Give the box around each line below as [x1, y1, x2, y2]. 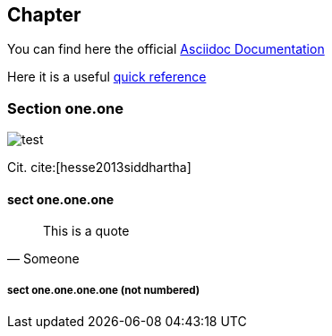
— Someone [7, 251, 80, 267]
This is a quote [43, 223, 130, 239]
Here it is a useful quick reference [7, 69, 207, 85]
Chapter [7, 4, 81, 26]
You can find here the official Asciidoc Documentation [7, 41, 325, 57]
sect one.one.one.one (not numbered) [7, 283, 200, 297]
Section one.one [7, 99, 123, 117]
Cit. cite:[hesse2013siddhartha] [7, 159, 192, 176]
